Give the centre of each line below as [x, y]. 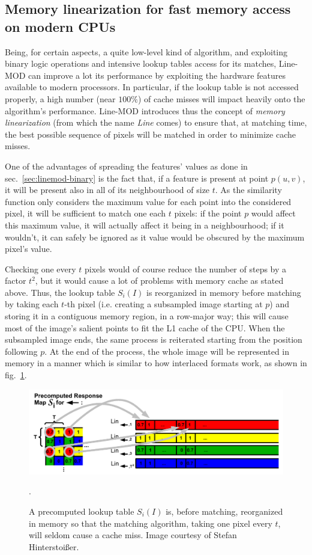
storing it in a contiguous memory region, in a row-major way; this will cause [147, 316]
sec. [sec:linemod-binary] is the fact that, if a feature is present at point [137, 178]
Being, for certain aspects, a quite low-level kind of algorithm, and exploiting [146, 51]
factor [16, 281]
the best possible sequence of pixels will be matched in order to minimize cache [150, 134]
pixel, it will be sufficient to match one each [85, 213]
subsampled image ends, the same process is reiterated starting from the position [154, 339]
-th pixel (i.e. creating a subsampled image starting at [163, 304]
